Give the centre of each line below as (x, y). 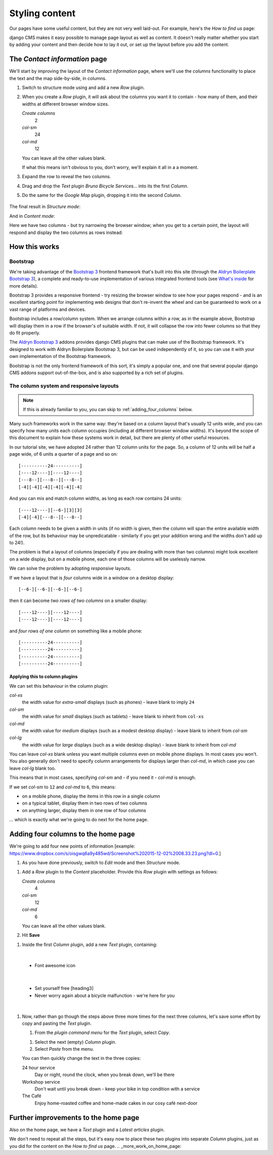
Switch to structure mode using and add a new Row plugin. (83, 88)
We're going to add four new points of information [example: (72, 846)
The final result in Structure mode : (45, 207)
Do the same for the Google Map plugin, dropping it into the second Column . (102, 195)
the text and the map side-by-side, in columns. (58, 78)
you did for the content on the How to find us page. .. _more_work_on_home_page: (95, 1146)
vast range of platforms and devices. (48, 309)
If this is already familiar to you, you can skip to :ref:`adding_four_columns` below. (108, 410)
